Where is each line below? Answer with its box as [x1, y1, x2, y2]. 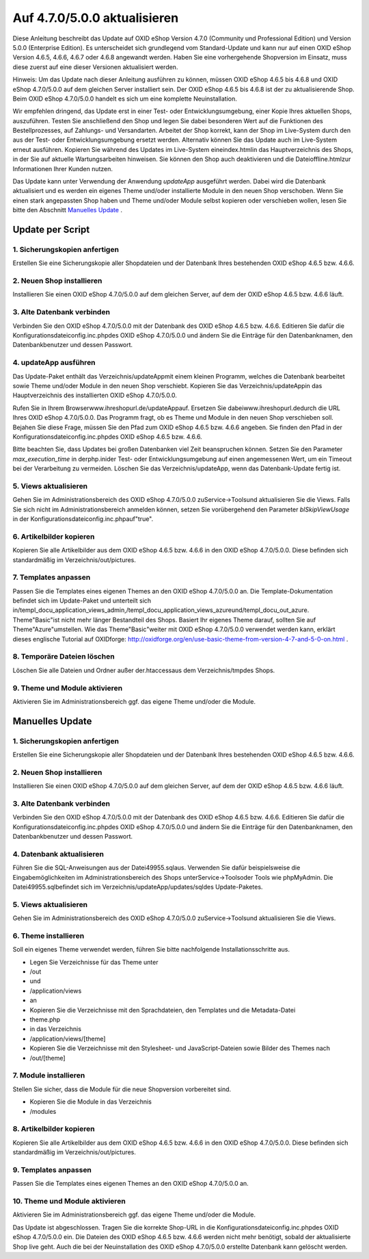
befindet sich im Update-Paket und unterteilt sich [12, 596, 152, 605]
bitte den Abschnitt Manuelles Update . [12, 206, 123, 214]
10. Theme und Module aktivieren [12, 1196, 126, 1206]
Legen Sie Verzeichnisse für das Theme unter [29, 958, 159, 966]
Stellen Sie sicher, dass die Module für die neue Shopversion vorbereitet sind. [12, 1085, 232, 1093]
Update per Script [12, 224, 90, 236]
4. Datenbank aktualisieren [12, 849, 104, 859]
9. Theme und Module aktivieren [12, 683, 123, 693]
